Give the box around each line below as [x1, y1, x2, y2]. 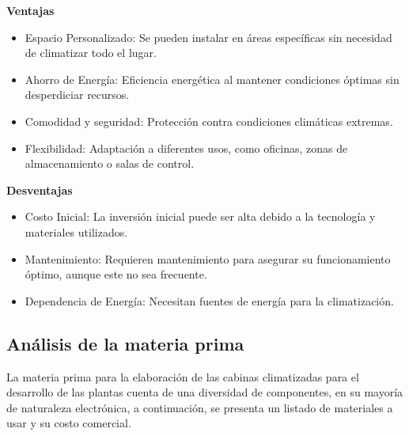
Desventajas [6, 181, 73, 198]
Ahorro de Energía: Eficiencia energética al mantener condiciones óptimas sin [25, 70, 400, 87]
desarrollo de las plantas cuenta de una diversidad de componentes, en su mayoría [6, 384, 403, 400]
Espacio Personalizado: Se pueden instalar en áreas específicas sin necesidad [25, 28, 392, 45]
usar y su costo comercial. [6, 415, 131, 431]
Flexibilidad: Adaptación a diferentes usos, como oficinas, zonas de [25, 139, 348, 156]
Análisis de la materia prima [6, 331, 244, 355]
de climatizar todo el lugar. [25, 44, 157, 61]
